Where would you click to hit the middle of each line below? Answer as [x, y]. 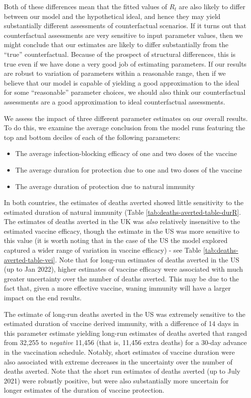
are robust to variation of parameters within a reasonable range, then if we [115, 73]
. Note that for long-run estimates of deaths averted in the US [147, 259]
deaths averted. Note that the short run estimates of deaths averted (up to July [122, 371]
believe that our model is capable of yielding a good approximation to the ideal [122, 82]
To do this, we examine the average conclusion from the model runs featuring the [125, 128]
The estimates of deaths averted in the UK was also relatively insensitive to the [122, 221]
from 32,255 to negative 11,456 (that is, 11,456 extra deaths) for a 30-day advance [125, 342]
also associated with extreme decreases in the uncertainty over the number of [118, 361]
